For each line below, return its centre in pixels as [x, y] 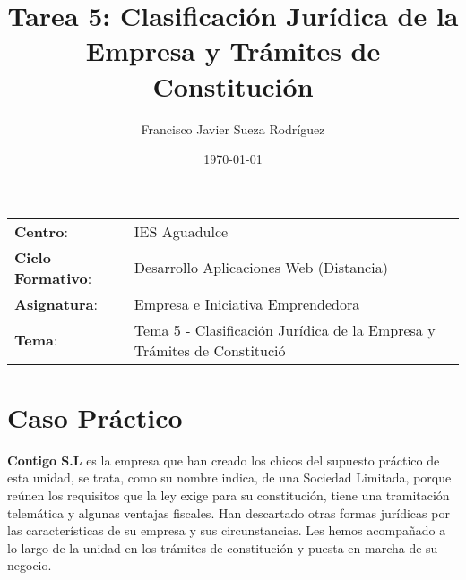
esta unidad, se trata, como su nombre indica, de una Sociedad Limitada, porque [229, 478]
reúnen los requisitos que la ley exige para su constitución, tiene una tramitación [229, 495]
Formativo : [53, 277]
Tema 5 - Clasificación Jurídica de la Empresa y [285, 329]
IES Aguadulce [181, 231]
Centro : [41, 231]
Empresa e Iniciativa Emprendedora [247, 303]
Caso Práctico [95, 417]
